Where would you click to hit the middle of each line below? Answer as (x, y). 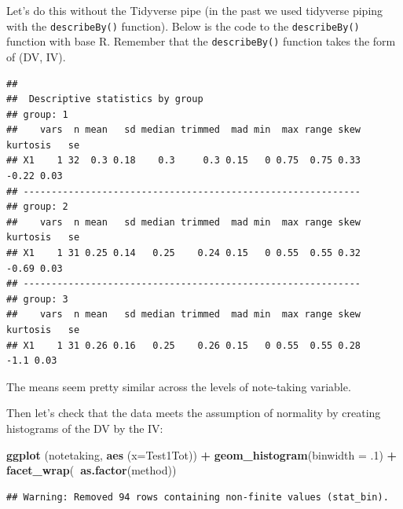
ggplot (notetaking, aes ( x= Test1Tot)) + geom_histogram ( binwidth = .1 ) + (202, 454)
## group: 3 (37, 299)
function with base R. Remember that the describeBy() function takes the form (201, 41)
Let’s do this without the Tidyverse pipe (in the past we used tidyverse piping (195, 10)
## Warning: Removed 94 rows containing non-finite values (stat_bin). (198, 497)
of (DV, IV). (36, 56)
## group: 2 (37, 207)
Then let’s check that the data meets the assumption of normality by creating (194, 413)
